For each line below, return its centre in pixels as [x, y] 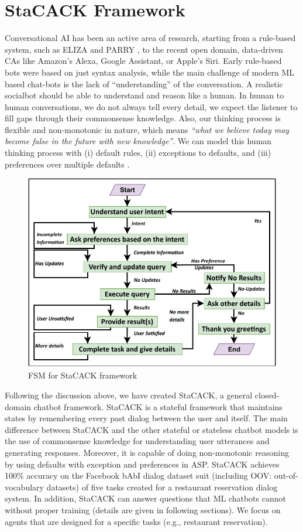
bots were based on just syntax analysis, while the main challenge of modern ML [149, 72]
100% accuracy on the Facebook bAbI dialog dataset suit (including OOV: [138, 475]
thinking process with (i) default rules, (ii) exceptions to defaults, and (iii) [138, 153]
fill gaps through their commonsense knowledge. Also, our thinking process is [143, 118]
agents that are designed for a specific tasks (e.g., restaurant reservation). [136, 521]
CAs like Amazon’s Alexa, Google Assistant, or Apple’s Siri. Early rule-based [143, 61]
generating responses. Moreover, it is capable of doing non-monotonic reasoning [147, 452]
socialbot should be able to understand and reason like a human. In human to [144, 95]
